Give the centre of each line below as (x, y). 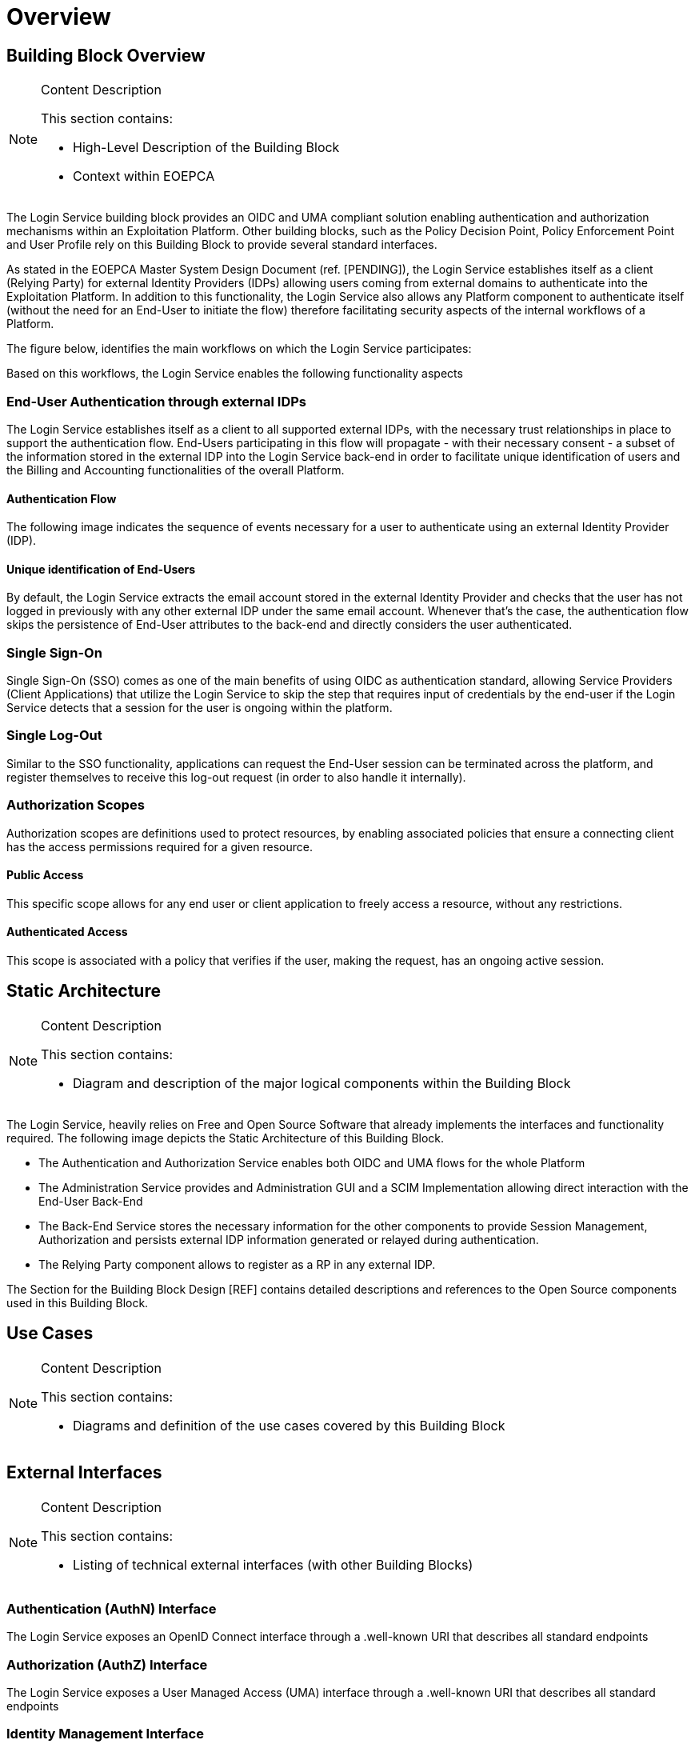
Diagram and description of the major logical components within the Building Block (322, 1083)
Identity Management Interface (105, 1734)
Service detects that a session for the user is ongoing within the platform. (200, 708)
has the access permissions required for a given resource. (160, 846)
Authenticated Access (67, 932)
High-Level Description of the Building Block (206, 148)
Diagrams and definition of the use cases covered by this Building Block (289, 1425)
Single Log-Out (54, 736)
